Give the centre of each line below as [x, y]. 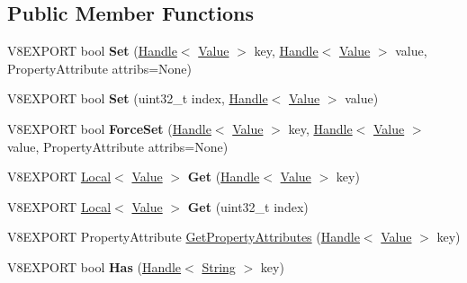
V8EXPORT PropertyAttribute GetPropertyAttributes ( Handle [184, 237]
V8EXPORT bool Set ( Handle [92, 51]
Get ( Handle [224, 177]
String [219, 266]
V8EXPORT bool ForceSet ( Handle [109, 128]
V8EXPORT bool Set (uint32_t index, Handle [138, 98]
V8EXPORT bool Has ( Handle [94, 266]
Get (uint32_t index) [248, 206]
